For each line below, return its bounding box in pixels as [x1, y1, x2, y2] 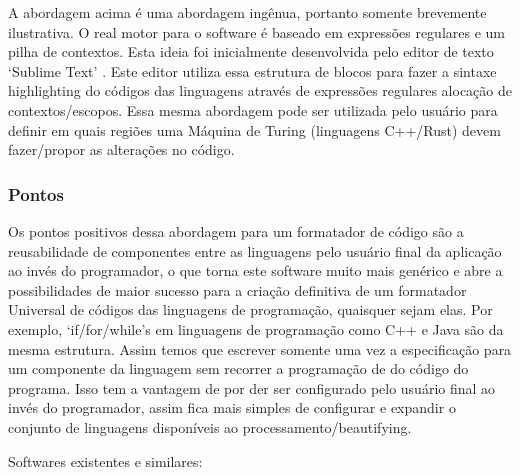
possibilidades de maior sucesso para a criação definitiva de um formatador [8, 279, 467, 300]
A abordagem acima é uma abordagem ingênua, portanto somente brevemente [8, 2, 487, 22]
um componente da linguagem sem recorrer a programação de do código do [8, 358, 469, 379]
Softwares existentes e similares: [8, 450, 203, 471]
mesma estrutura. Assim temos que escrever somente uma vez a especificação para [8, 338, 512, 359]
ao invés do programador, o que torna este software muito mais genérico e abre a [8, 260, 503, 281]
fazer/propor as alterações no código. [8, 139, 235, 160]
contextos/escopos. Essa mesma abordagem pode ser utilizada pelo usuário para [8, 99, 498, 120]
